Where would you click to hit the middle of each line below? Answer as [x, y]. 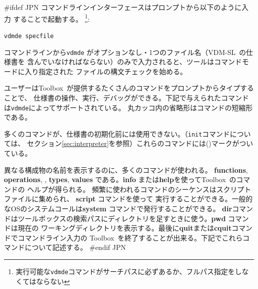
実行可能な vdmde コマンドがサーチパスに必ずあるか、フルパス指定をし [129, 271]
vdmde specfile [29, 36]
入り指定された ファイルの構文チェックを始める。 [106, 71]
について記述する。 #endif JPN [75, 247]
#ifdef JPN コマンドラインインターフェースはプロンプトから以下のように [123, 7]
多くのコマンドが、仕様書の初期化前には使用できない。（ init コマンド [117, 133]
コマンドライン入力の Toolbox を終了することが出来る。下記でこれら [130, 237]
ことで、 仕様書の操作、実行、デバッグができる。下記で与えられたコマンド [127, 97]
